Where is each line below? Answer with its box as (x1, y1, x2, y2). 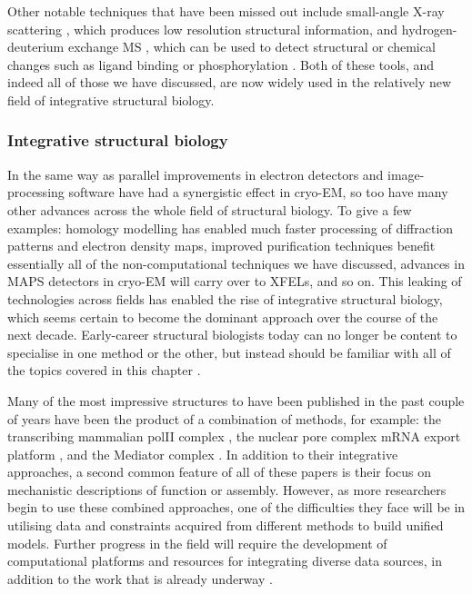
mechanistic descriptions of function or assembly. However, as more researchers (7, 480, 447, 499)
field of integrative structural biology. (7, 90, 215, 109)
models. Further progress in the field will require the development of (7, 533, 387, 552)
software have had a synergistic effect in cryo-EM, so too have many (68, 183, 448, 202)
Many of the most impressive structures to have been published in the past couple (7, 391, 465, 410)
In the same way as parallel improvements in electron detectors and (7, 164, 384, 183)
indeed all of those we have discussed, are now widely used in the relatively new (7, 73, 452, 92)
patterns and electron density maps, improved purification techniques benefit (7, 236, 436, 255)
